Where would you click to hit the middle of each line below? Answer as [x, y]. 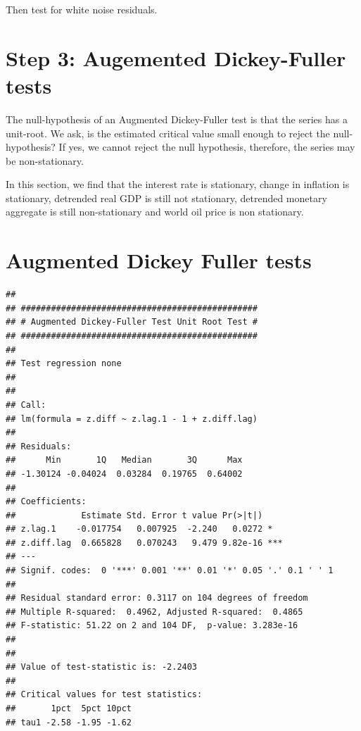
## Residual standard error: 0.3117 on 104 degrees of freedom [157, 598]
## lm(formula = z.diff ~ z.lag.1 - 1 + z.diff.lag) [132, 419]
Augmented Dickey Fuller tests [159, 260]
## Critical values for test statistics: [104, 695]
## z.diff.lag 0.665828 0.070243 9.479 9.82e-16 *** [144, 543]
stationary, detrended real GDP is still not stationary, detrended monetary [166, 198]
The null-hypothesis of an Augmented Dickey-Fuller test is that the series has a [177, 119]
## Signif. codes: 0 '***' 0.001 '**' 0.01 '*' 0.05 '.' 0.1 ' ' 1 [170, 571]
